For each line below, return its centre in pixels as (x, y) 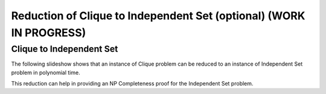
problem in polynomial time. (46, 72)
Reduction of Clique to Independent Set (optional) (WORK (158, 16)
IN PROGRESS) (49, 33)
